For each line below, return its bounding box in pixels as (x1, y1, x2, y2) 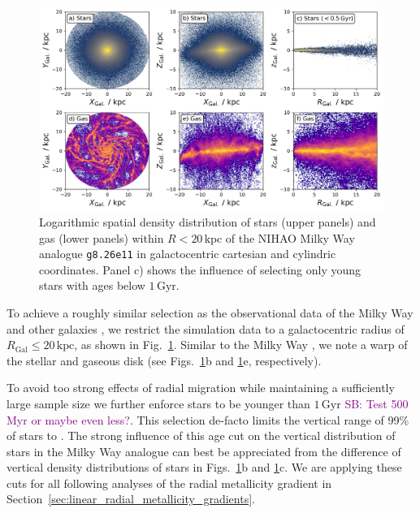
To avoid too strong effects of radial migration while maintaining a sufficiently (6, 379, 395, 396)
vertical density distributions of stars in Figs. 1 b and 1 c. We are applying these (6, 459, 402, 476)
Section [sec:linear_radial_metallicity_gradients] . (6, 490, 255, 507)
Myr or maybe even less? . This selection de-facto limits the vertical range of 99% (6, 411, 409, 428)
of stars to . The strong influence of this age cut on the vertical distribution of (6, 427, 396, 444)
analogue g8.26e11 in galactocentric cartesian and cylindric (39, 245, 336, 262)
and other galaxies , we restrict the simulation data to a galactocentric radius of (6, 320, 405, 337)
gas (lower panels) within (39, 229, 164, 246)
